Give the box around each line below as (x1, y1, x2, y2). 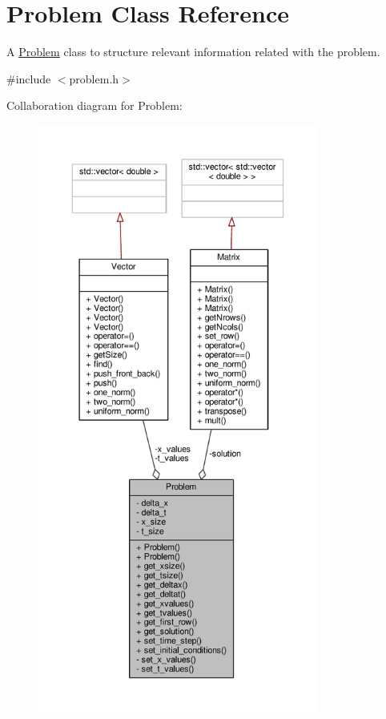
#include (6, 70, 51, 87)
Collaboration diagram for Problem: (6, 97, 183, 114)
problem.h (69, 70, 119, 87)
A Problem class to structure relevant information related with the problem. (6, 43, 380, 60)
